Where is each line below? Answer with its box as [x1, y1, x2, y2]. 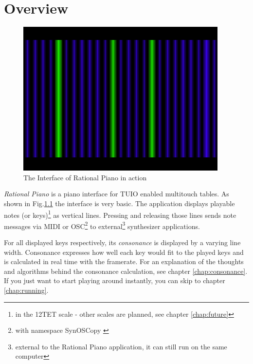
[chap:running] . [4, 285, 49, 295]
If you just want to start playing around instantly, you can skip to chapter [4, 275, 225, 286]
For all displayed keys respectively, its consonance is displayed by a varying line [4, 237, 241, 247]
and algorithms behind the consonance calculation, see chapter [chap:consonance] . [4, 266, 248, 276]
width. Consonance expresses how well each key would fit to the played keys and [4, 247, 244, 257]
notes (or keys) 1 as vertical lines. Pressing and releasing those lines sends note [4, 208, 236, 220]
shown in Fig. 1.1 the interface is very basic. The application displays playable [4, 198, 235, 208]
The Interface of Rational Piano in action [23, 172, 147, 182]
